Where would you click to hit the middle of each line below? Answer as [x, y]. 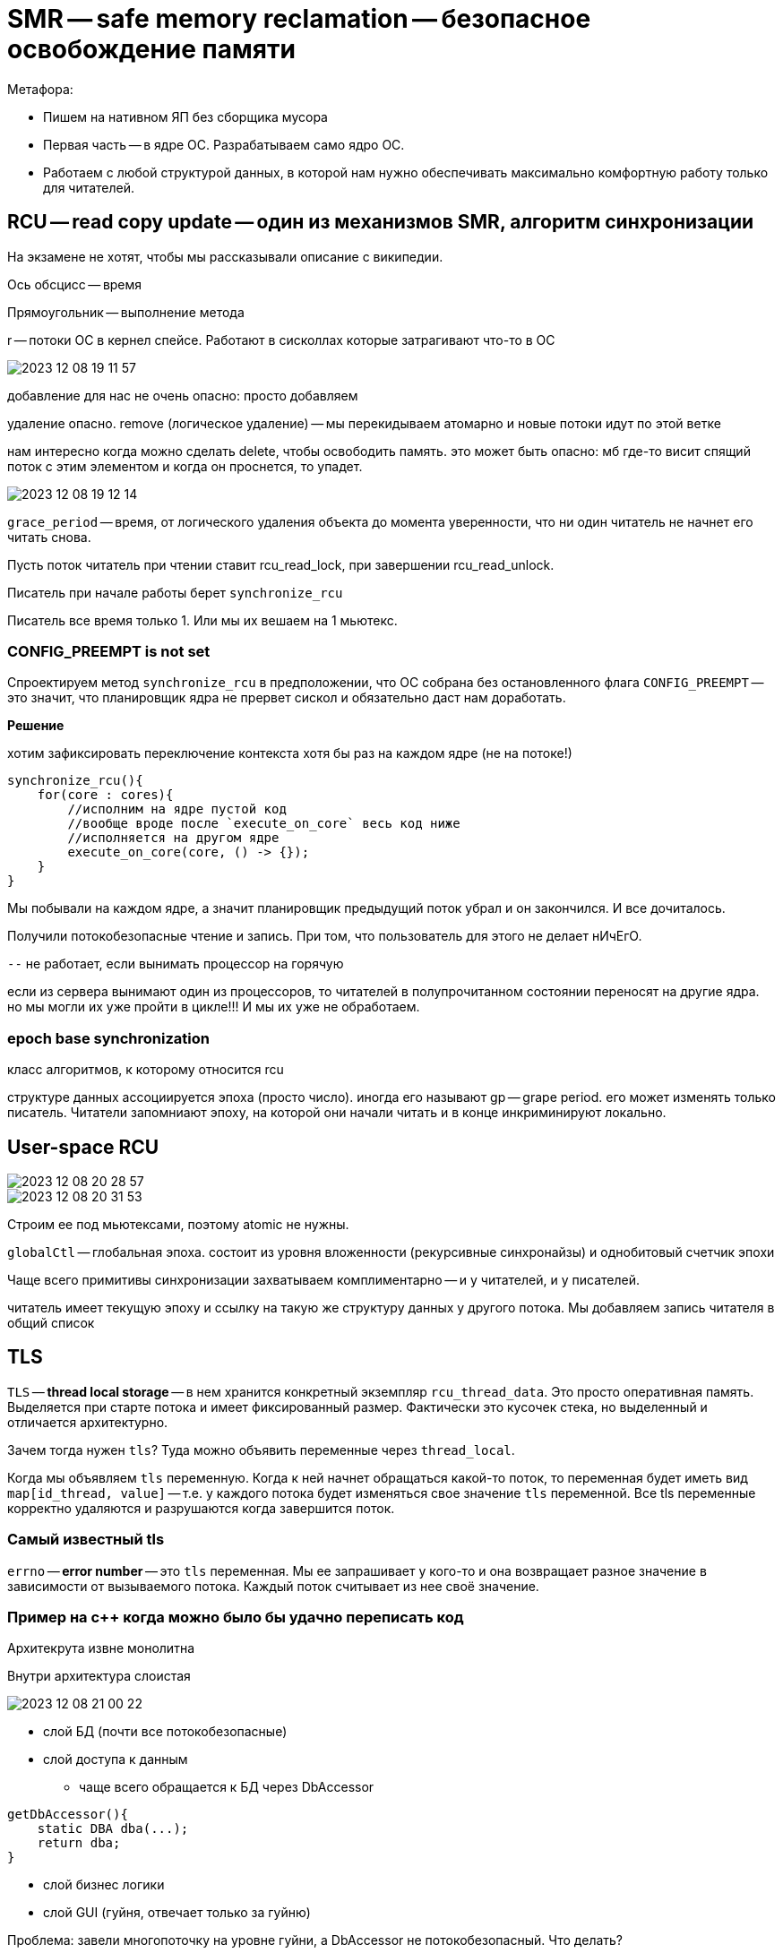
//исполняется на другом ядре [173, 838]
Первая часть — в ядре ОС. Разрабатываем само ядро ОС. [224, 144]
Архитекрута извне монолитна [101, 1648]
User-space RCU [83, 1147]
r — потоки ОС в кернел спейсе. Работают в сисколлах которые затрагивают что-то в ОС [281, 340]
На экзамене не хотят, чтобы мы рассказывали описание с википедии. [225, 256]
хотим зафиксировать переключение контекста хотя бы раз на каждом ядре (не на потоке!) [290, 753]
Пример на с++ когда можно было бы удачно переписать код [236, 1617]
